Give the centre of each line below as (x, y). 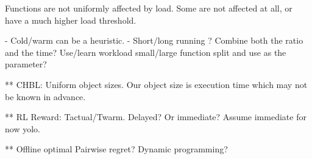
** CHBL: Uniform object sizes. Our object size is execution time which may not (156, 84)
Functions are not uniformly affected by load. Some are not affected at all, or (149, 8)
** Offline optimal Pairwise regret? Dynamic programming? (116, 149)
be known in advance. (45, 96)
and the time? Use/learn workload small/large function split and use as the (146, 52)
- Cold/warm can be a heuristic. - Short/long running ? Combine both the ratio (154, 40)
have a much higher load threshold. (71, 20)
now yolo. (23, 128)
